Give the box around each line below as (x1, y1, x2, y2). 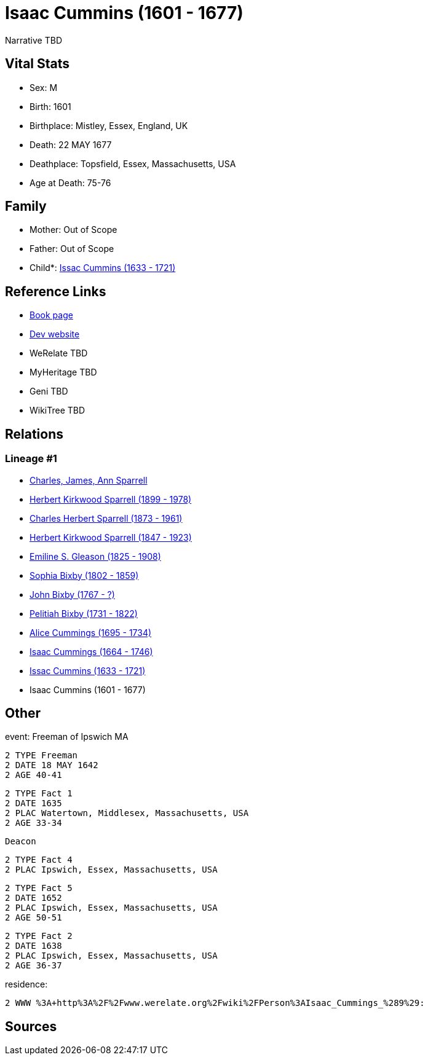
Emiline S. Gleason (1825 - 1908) (30, 551, 161, 562)
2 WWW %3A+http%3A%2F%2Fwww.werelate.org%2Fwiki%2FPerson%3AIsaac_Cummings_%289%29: (5, 998, 425, 1008)
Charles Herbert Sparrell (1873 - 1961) (30, 512, 183, 524)
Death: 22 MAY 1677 (30, 139, 112, 150)
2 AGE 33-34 (5, 818, 62, 828)
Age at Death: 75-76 (30, 177, 111, 188)
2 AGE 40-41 (5, 770, 62, 780)
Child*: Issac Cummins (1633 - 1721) (30, 262, 176, 273)
